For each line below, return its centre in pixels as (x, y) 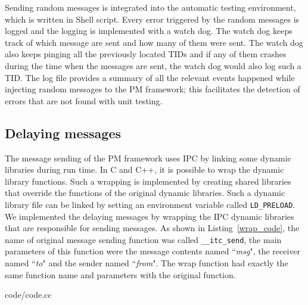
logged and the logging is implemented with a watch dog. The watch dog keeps (149, 31)
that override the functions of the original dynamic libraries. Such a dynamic (145, 193)
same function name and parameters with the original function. (120, 274)
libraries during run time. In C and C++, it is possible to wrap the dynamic (144, 169)
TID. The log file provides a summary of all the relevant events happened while (150, 77)
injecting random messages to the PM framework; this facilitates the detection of (153, 89)
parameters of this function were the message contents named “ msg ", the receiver (153, 251)
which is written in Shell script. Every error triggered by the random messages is (152, 19)
